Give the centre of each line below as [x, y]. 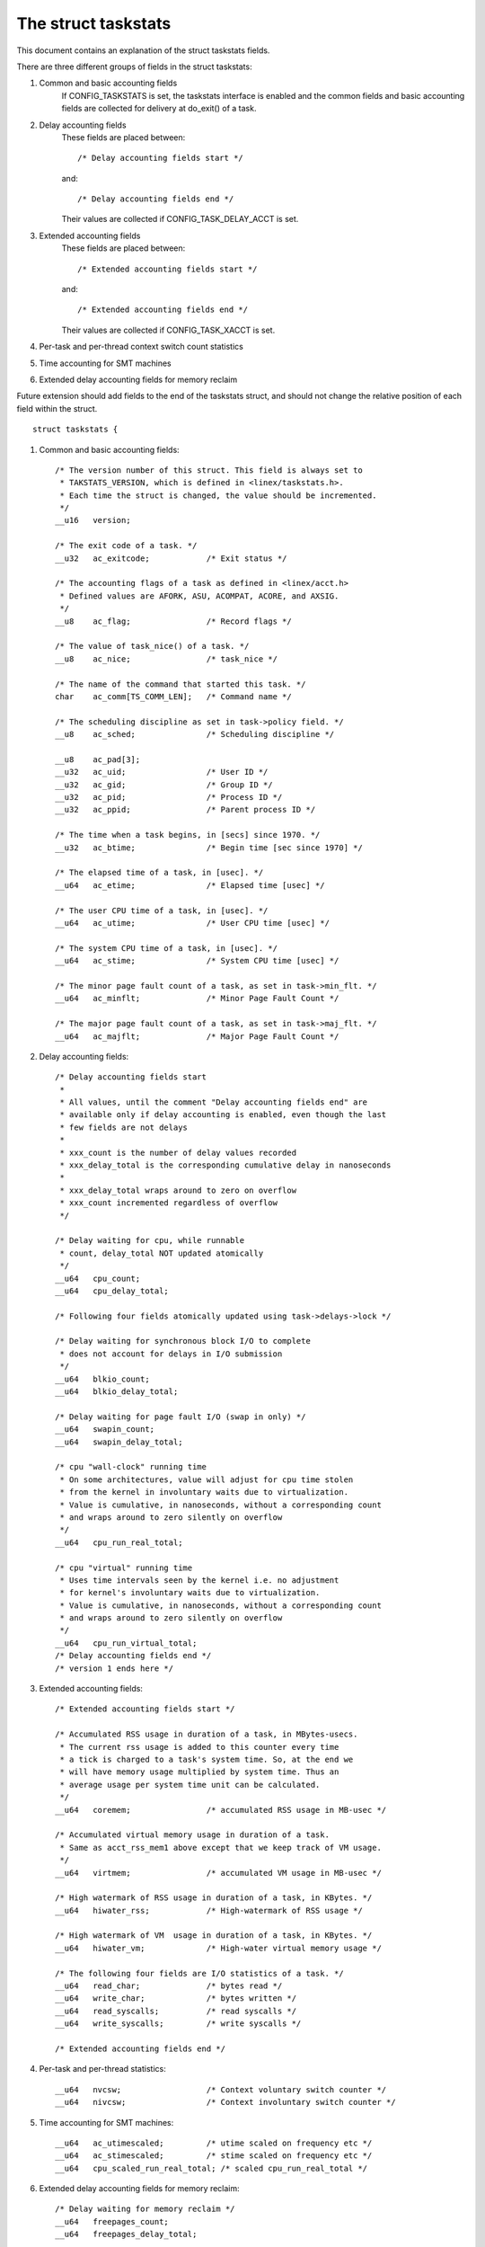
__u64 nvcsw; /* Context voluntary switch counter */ [221, 2089]
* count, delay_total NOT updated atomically [162, 1253]
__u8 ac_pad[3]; [98, 759]
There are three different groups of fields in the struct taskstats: [134, 67]
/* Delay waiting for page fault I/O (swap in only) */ [181, 1417]
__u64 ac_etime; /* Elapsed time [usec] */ [190, 885]
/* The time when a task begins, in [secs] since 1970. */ [188, 835]
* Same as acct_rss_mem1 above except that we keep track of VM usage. [220, 1847]
